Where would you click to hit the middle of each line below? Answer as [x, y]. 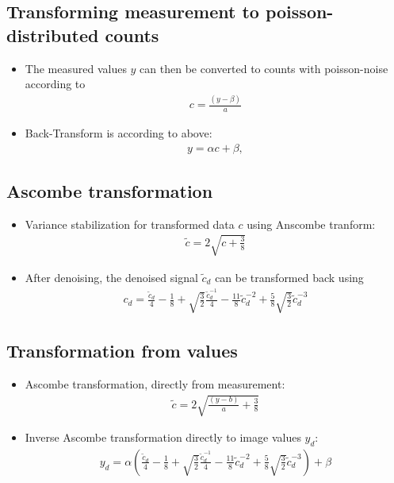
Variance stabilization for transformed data [130, 224]
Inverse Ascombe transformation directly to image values [163, 437]
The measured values [76, 68]
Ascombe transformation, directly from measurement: [155, 383]
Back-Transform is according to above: [119, 132]
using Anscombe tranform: [311, 224]
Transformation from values [122, 351]
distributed [53, 35]
